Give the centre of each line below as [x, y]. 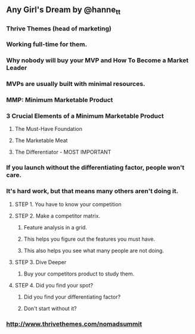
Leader [17, 68]
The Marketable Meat [41, 140]
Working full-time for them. [47, 44]
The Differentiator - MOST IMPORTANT [63, 152]
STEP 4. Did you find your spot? [54, 285]
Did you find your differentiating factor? [72, 297]
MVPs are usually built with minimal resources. [76, 84]
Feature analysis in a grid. [55, 227]
